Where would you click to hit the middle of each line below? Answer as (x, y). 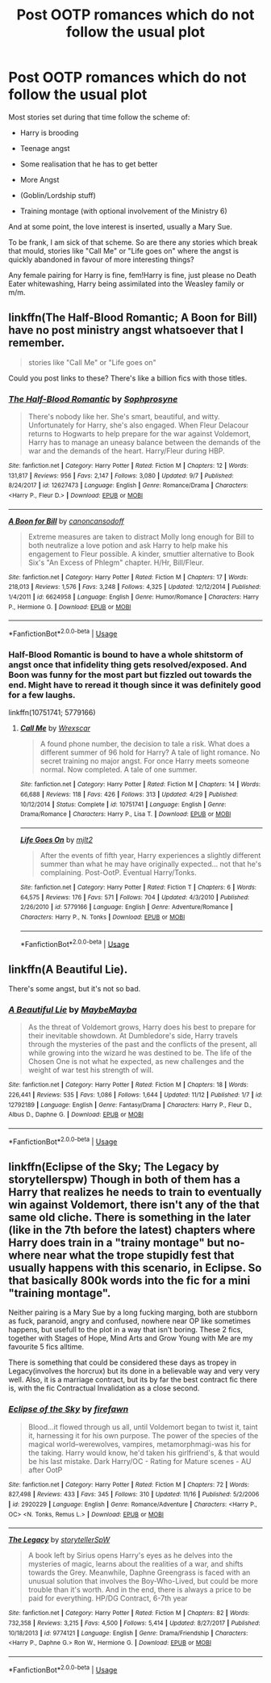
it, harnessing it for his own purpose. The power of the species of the (143, 1435)
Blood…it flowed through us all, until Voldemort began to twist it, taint (143, 1427)
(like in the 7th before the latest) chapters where (132, 1230)
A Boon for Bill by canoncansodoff (67, 521)
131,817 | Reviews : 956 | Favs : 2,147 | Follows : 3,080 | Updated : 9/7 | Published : (121, 475)
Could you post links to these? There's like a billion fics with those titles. (128, 378)
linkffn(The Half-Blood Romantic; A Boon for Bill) (133, 318)
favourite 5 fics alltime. (46, 1347)
